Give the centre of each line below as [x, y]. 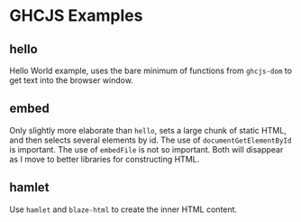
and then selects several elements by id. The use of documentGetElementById [150, 140]
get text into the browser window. [71, 80]
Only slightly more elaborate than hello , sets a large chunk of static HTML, [148, 130]
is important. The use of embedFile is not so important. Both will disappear [146, 149]
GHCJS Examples [76, 16]
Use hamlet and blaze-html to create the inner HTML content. [123, 209]
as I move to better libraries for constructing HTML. [105, 159]
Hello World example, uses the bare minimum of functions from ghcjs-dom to [151, 70]
